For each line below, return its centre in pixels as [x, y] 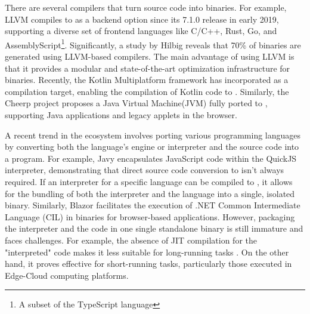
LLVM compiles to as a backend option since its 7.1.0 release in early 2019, [142, 19]
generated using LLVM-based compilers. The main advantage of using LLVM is [150, 56]
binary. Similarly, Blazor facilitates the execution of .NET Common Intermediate [153, 205]
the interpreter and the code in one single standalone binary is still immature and [154, 228]
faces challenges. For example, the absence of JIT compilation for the [131, 240]
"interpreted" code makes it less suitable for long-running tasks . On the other [147, 252]
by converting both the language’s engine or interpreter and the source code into [152, 147]
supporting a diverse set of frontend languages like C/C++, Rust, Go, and [141, 31]
